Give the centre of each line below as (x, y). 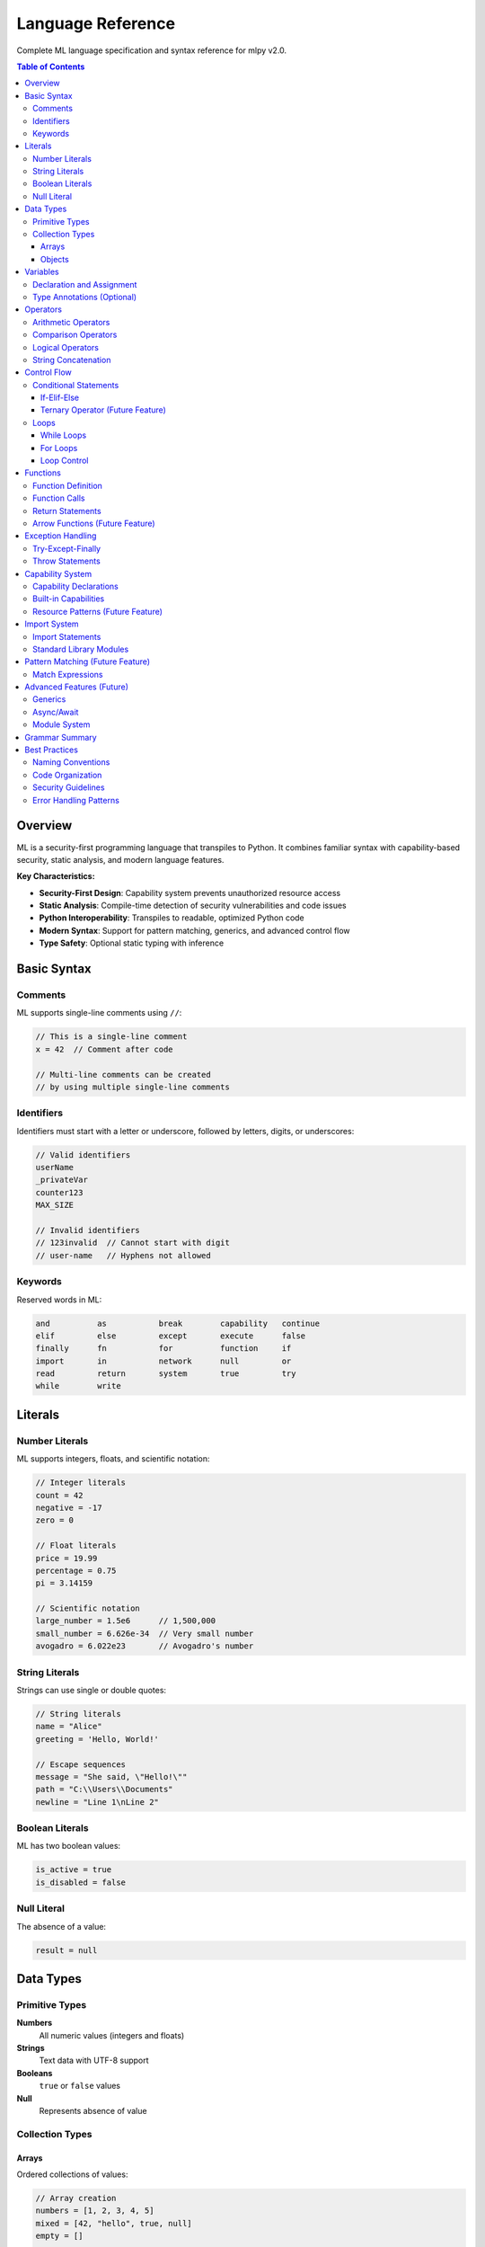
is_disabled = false (80, 1882)
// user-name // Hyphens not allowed (123, 1255)
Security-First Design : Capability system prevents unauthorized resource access (190, 893)
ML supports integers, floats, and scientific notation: (113, 1459)
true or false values (80, 2086)
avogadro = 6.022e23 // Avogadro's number (145, 1646)
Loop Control (65, 461)
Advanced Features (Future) (77, 687)
